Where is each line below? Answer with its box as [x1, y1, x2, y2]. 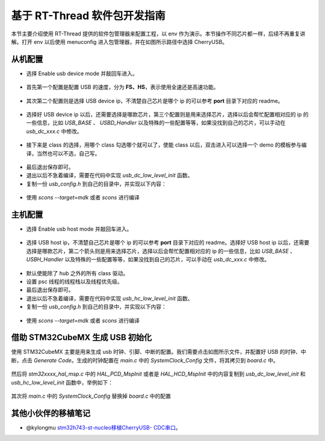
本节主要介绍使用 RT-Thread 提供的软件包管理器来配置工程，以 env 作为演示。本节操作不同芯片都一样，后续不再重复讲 [11, 30, 306, 37]
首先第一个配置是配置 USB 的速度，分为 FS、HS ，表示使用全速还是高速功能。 [26, 84, 219, 91]
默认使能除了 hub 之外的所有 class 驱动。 [26, 269, 129, 276]
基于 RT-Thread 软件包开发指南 [11, 9, 166, 22]
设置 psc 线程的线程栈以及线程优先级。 [26, 278, 123, 285]
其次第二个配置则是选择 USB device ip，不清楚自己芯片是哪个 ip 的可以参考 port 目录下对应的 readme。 [26, 97, 283, 105]
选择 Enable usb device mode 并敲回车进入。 [26, 70, 138, 77]
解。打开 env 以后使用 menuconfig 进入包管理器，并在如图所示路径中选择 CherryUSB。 [11, 38, 228, 45]
